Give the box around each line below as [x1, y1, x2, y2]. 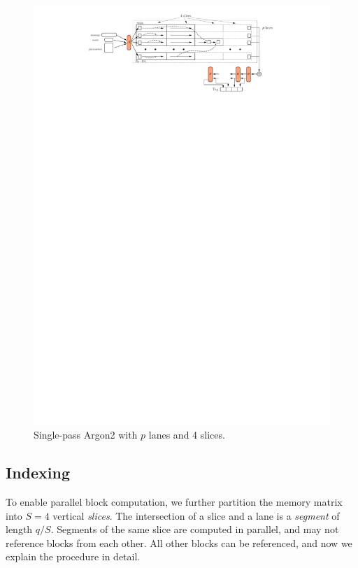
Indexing [6, 462, 71, 483]
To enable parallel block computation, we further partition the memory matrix [6, 495, 343, 509]
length [6, 522, 33, 537]
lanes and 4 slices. [148, 427, 225, 442]
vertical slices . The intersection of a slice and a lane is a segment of [52, 508, 340, 523]
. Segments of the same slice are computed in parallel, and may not [50, 522, 339, 537]
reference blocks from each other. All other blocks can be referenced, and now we [6, 535, 352, 550]
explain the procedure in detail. [6, 549, 141, 564]
